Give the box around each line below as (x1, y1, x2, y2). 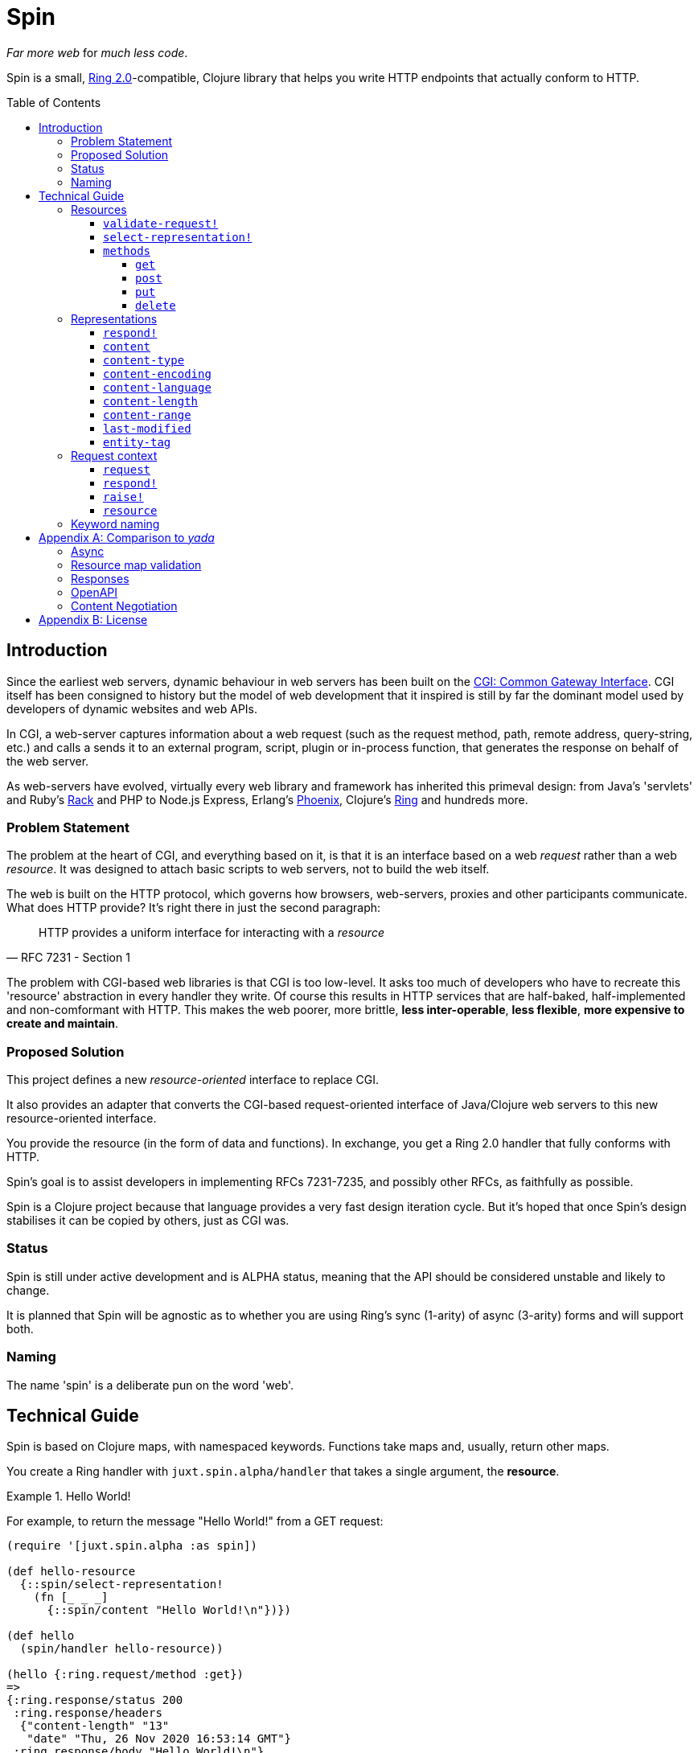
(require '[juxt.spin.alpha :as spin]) (6, 1539, 257, 1553)
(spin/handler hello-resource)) (19, 1642, 224, 1656)
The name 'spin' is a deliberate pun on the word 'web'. (6, 1377, 294, 1392)
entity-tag (103, 435, 171, 449)
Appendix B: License (39, 612, 148, 626)
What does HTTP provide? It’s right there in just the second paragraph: (6, 901, 381, 915)
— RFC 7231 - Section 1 (6, 950, 130, 965)
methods (103, 244, 151, 257)
